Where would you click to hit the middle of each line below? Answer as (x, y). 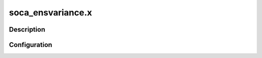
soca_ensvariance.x (50, 12)
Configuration (31, 45)
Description (27, 29)
